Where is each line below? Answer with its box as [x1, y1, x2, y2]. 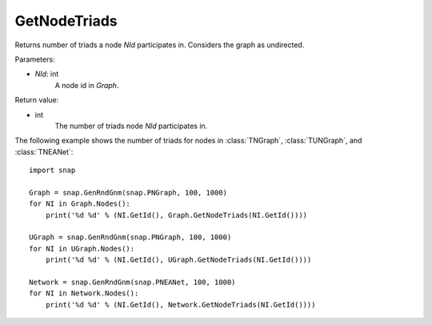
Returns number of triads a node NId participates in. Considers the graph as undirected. [14, 40, 305, 50]
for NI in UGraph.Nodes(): [29, 244, 135, 253]
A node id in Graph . [54, 80, 119, 90]
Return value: [14, 95, 59, 105]
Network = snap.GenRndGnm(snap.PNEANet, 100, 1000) [29, 277, 236, 287]
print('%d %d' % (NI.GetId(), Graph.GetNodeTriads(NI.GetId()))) [45, 211, 308, 219]
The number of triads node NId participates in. [54, 121, 208, 130]
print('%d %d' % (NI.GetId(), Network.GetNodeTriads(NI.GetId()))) [45, 300, 316, 309]
